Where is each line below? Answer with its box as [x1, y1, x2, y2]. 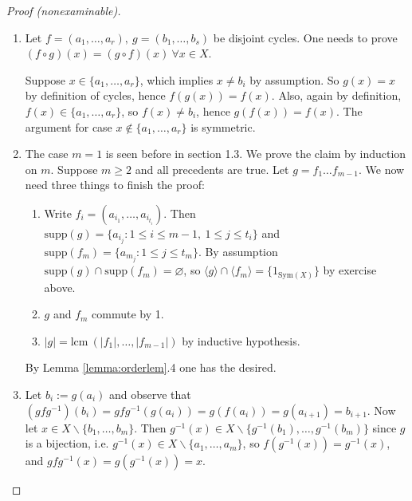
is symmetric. [190, 118, 256, 135]
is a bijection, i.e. [25, 435, 109, 452]
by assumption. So [249, 71, 339, 88]
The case [25, 145, 69, 162]
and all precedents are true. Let [135, 160, 289, 177]
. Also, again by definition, [271, 87, 402, 104]
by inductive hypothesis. [182, 332, 300, 349]
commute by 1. [92, 306, 164, 322]
